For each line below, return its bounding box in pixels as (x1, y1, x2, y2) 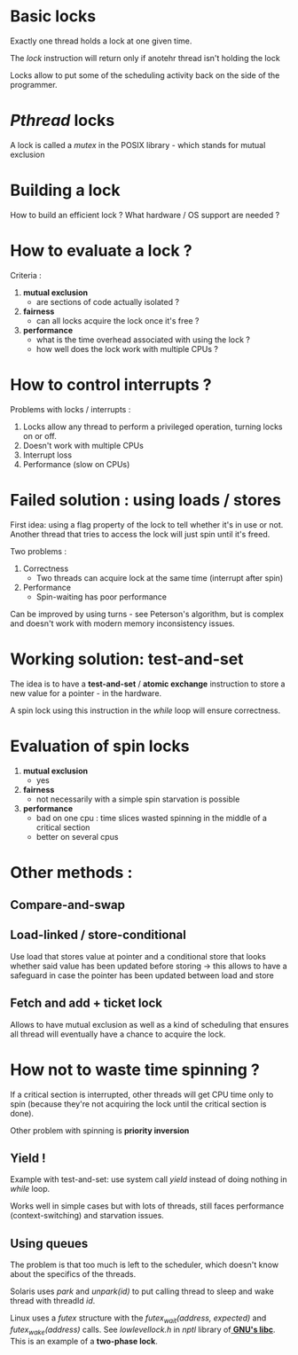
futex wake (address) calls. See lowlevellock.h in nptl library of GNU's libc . (10, 1324, 276, 1336)
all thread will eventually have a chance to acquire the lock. (10, 1029, 226, 1039)
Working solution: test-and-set (10, 649, 244, 669)
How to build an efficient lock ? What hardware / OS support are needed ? (10, 209, 280, 220)
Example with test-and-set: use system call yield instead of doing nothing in (10, 1174, 287, 1185)
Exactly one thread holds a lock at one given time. (10, 35, 192, 46)
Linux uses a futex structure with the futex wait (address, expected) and (10, 1312, 267, 1326)
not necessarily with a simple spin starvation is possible (35, 794, 240, 804)
